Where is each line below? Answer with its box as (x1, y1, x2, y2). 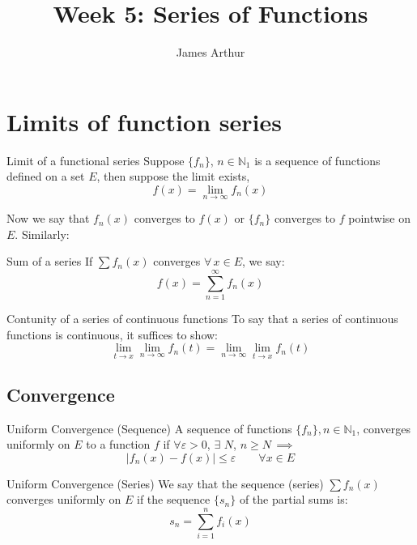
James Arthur (176, 44, 245, 61)
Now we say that (6, 210, 90, 227)
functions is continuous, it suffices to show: (6, 326, 219, 343)
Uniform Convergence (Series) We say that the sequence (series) (6, 475, 324, 492)
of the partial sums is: (239, 491, 348, 508)
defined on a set (6, 168, 85, 185)
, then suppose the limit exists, (96, 168, 250, 185)
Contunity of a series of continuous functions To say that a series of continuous (6, 309, 398, 326)
